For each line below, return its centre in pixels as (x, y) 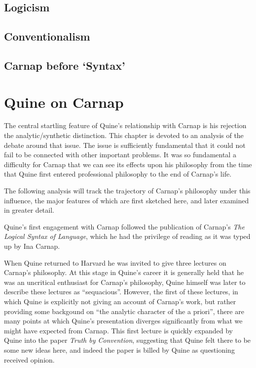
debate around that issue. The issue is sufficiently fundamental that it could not (125, 145)
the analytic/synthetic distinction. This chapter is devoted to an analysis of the (124, 135)
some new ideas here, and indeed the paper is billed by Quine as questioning (119, 349)
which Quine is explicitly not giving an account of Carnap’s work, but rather (120, 301)
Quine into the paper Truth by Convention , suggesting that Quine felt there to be (128, 340)
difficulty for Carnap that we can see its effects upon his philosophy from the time (128, 164)
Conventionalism (47, 36)
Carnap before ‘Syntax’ (65, 65)
